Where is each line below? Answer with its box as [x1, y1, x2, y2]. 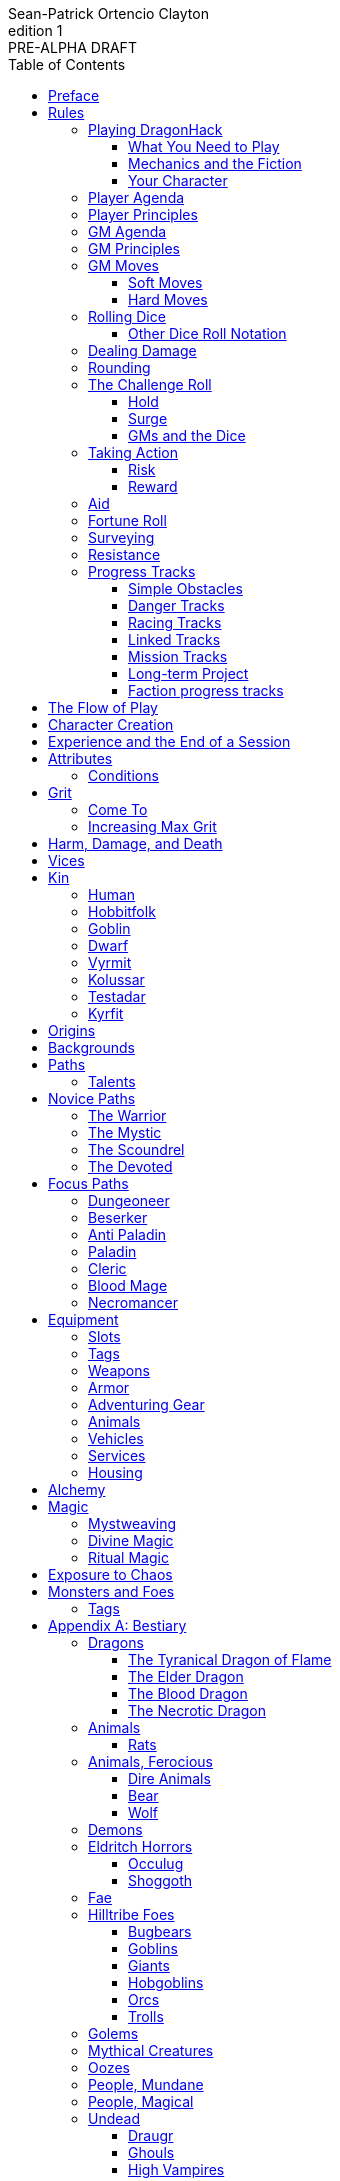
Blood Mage [88, 1277, 168, 1294]
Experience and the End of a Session [48, 733, 291, 750]
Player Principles [88, 206, 198, 223]
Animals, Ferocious [88, 1753, 213, 1770]
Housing [88, 1464, 143, 1481]
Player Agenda [88, 189, 185, 206]
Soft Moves [128, 274, 203, 291]
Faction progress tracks [128, 682, 284, 699]
